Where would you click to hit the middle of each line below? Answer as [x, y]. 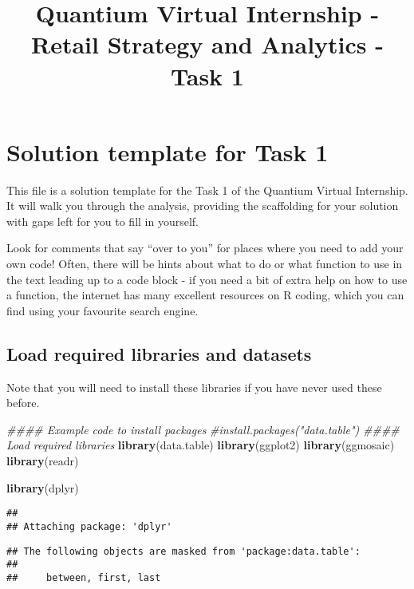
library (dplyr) [43, 487]
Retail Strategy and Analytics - [207, 44]
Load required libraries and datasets [159, 353]
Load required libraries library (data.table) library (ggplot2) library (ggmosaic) [201, 445]
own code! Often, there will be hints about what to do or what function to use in [205, 264]
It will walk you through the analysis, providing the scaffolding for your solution [203, 206]
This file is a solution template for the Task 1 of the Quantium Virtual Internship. [207, 190]
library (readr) [43, 461]
